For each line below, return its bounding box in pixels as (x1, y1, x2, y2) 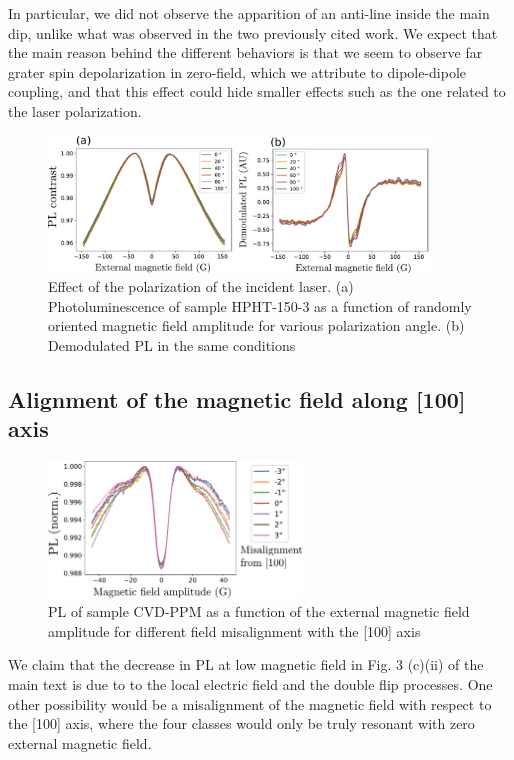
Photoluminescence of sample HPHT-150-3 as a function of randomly (48, 295, 472, 316)
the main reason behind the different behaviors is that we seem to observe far (8, 42, 483, 63)
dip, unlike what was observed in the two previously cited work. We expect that (8, 22, 498, 43)
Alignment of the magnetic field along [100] (8, 384, 466, 415)
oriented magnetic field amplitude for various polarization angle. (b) (48, 315, 465, 336)
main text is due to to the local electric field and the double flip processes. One (8, 674, 493, 694)
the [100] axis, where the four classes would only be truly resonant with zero (8, 713, 475, 734)
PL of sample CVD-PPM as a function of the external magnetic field (48, 601, 470, 622)
